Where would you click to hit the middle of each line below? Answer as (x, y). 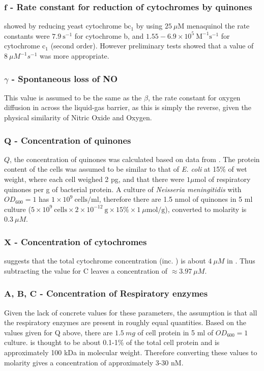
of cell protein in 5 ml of (175, 332)
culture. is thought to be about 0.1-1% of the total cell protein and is (112, 342)
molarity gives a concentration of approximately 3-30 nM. (94, 362)
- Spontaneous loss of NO (65, 78)
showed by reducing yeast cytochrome (63, 26)
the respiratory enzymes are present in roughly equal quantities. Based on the (125, 322)
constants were (27, 35)
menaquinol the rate (218, 26)
